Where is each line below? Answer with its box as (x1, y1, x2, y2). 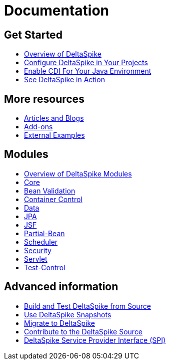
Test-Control (24, 263, 65, 272)
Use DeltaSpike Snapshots (24, 310, 111, 319)
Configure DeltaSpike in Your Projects (24, 58, 148, 67)
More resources (4, 92, 84, 105)
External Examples (24, 131, 85, 140)
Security (24, 246, 51, 255)
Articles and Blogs (24, 114, 84, 123)
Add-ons (24, 122, 53, 131)
